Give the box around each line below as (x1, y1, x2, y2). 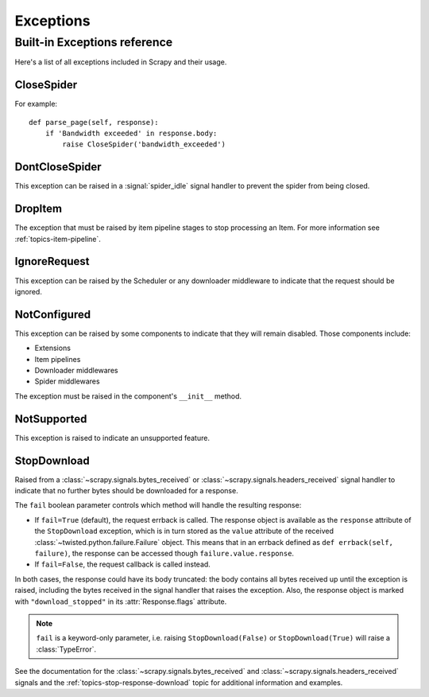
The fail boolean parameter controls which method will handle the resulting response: (14, 500, 302, 510)
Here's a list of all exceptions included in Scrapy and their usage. (14, 57, 227, 67)
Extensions (34, 343, 71, 353)
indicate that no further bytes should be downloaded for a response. (14, 486, 238, 496)
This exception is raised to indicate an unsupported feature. (14, 433, 211, 442)
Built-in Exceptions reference (14, 35, 173, 49)
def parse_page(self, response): (29, 118, 159, 127)
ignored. (14, 286, 43, 296)
